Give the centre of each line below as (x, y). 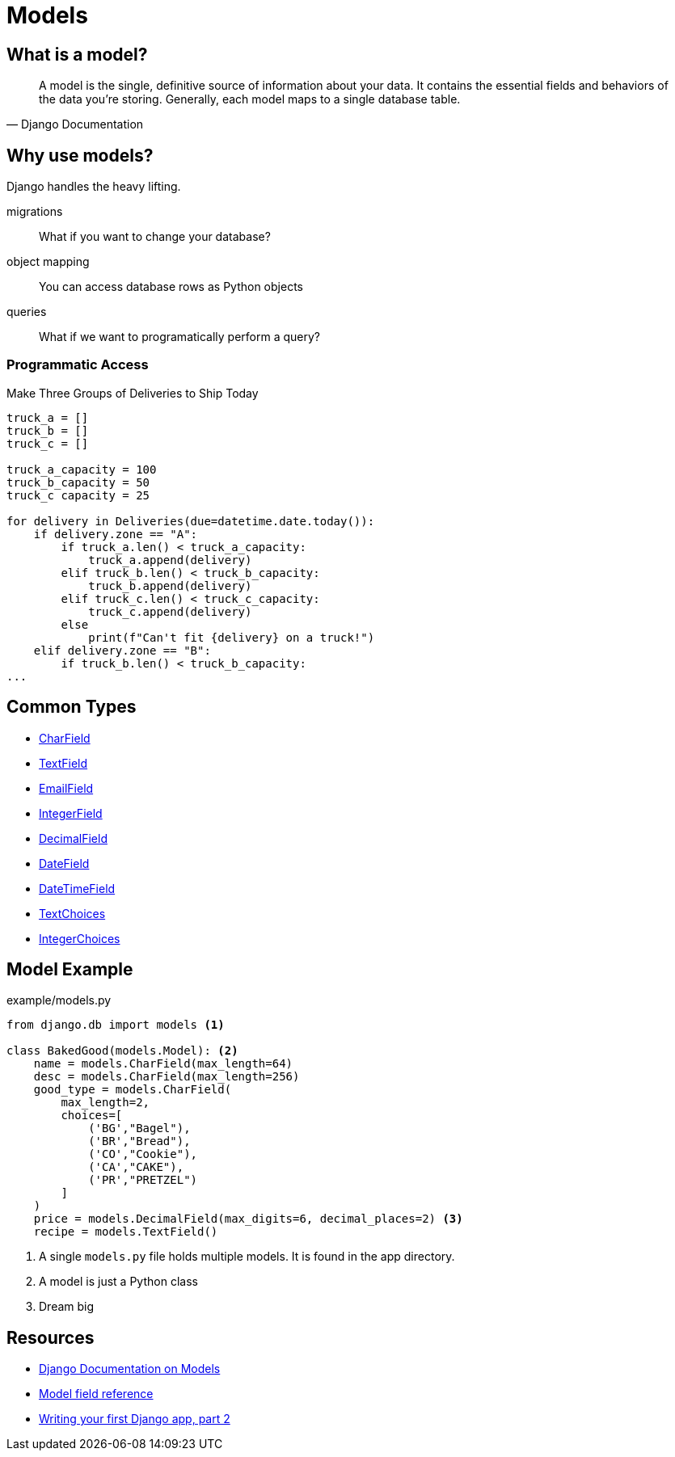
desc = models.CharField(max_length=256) (167, 1077)
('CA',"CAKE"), (136, 1167)
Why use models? (80, 155)
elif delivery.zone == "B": (122, 650)
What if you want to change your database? (155, 237)
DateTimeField (77, 888)
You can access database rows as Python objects (171, 287)
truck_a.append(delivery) (170, 560)
